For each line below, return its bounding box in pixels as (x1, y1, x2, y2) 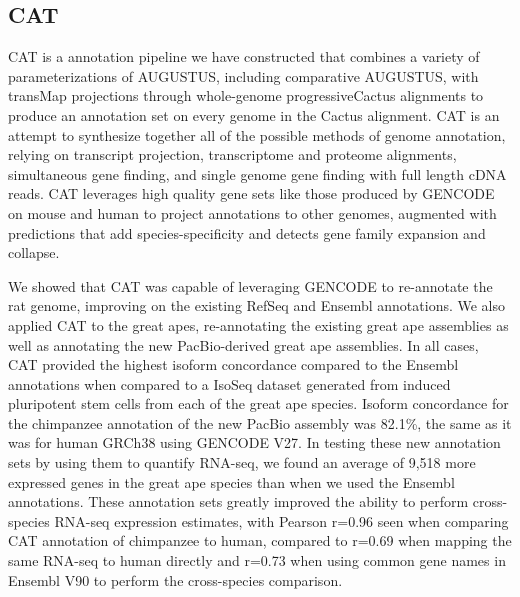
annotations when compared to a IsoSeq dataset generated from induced (8, 373, 451, 394)
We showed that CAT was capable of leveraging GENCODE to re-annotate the (8, 275, 493, 296)
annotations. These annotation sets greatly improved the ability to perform (8, 491, 469, 512)
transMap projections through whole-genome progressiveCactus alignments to (8, 85, 484, 106)
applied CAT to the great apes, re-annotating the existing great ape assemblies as (8, 314, 509, 335)
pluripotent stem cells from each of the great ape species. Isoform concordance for (8, 393, 509, 414)
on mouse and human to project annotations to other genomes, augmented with (8, 202, 497, 223)
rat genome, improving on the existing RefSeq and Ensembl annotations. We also (8, 295, 506, 316)
